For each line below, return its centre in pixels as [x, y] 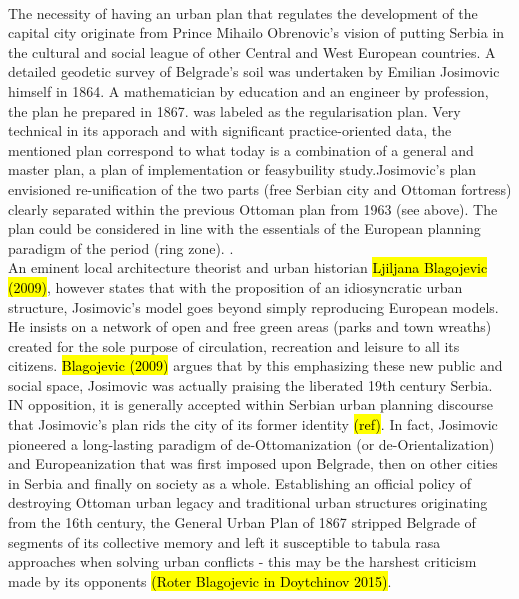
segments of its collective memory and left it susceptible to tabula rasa [224, 541]
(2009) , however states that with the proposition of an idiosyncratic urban [235, 286]
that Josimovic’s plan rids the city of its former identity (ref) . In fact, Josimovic [253, 424]
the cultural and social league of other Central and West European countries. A [252, 51]
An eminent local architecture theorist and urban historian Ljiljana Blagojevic [248, 267]
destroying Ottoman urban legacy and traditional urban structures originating [248, 502]
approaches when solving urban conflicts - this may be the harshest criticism [242, 561]
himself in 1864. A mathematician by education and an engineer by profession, [248, 90]
